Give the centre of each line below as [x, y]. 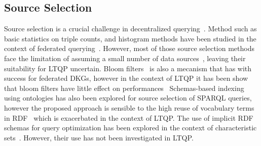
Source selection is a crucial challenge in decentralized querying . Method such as [130, 29]
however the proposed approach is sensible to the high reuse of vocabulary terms [129, 107]
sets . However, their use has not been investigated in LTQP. [99, 137]
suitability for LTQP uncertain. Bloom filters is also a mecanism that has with [128, 68]
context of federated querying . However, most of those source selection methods [129, 48]
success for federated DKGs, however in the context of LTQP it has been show [126, 78]
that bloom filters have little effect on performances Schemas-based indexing [124, 88]
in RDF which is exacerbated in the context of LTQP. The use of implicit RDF [129, 117]
